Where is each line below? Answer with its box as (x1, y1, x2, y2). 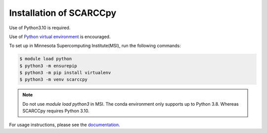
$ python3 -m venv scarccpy (19, 77, 88, 83)
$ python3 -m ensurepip (19, 63, 78, 69)
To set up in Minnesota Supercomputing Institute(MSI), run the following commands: (9, 43, 181, 49)
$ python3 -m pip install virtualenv (19, 70, 111, 76)
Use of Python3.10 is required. (9, 25, 71, 31)
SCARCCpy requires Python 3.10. (22, 108, 89, 114)
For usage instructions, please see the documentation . (9, 122, 121, 128)
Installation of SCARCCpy (9, 7, 117, 18)
